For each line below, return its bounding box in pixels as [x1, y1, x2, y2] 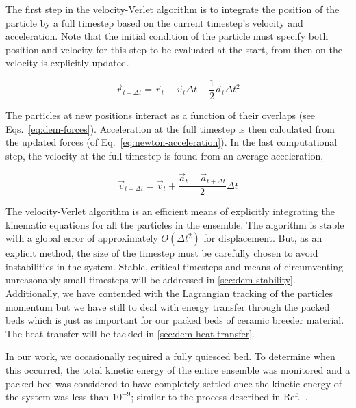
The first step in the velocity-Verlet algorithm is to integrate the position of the [5, 2, 340, 16]
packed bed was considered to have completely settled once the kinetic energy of [5, 376, 342, 390]
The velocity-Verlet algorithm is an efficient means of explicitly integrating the [5, 204, 335, 218]
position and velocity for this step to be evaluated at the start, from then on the [5, 42, 342, 56]
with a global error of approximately [5, 231, 158, 245]
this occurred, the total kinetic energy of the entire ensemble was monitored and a [5, 363, 351, 377]
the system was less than [5, 390, 110, 404]
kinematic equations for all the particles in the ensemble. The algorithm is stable [5, 217, 344, 231]
